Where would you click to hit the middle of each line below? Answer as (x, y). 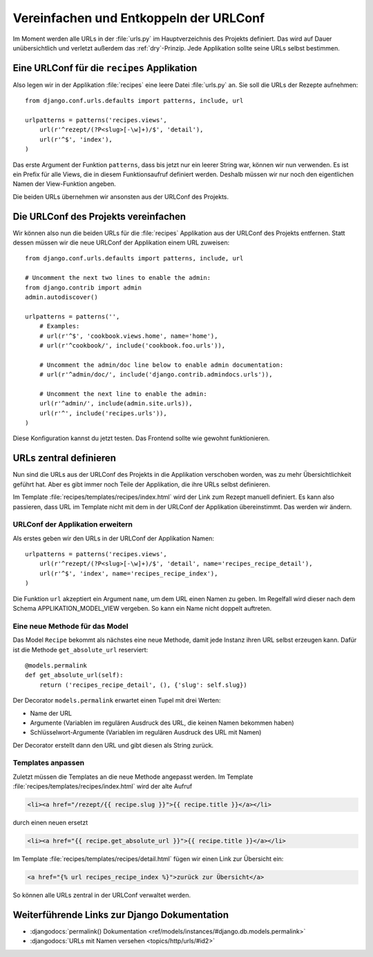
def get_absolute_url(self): (74, 675)
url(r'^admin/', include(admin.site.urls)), (116, 404)
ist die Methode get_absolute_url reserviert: (80, 650)
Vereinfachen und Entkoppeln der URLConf (139, 18)
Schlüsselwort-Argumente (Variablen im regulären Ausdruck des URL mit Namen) (146, 732)
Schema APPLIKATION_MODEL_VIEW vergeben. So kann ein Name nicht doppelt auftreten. (142, 609)
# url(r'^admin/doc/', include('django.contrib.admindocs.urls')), (156, 375)
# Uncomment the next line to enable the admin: (123, 394)
